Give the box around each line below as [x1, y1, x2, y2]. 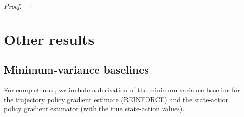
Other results [4, 29, 95, 49]
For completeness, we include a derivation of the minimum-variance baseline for [4, 85, 240, 95]
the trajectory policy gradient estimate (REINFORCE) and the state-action [4, 94, 229, 104]
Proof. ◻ [4, 1, 31, 11]
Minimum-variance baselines [4, 62, 149, 77]
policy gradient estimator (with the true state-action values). [4, 104, 185, 114]
